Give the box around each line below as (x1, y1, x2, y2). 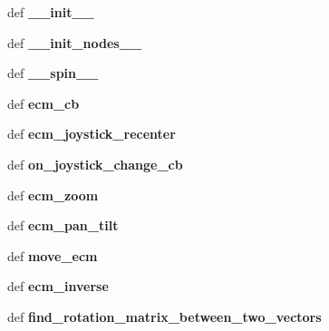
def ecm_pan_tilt (7, 216, 119, 235)
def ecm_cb (7, 93, 80, 112)
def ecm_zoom (7, 185, 99, 204)
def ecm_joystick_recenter (7, 124, 176, 143)
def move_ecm (7, 246, 98, 265)
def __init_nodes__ (7, 33, 142, 52)
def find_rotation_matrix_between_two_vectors (7, 307, 322, 326)
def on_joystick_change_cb (7, 154, 183, 173)
